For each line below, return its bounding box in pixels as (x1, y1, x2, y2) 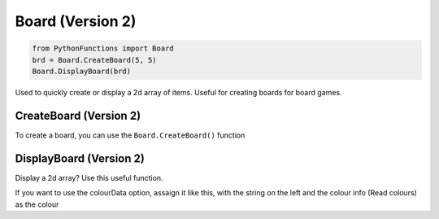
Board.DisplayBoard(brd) (32, 66, 132, 76)
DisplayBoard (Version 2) (15, 151, 146, 165)
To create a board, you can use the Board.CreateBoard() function (15, 130, 246, 140)
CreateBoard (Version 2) (15, 108, 141, 122)
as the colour (15, 199, 59, 209)
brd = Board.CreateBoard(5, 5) (32, 55, 158, 64)
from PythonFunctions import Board (32, 44, 174, 53)
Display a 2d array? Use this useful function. (15, 173, 163, 182)
